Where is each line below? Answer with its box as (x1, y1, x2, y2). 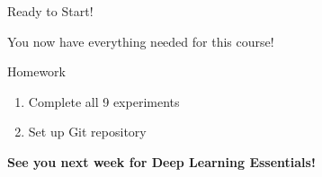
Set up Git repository (28, 122, 147, 141)
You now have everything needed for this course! (7, 31, 274, 50)
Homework (7, 62, 66, 81)
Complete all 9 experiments (28, 92, 180, 111)
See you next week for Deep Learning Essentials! (7, 152, 316, 171)
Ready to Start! (7, 2, 94, 20)
